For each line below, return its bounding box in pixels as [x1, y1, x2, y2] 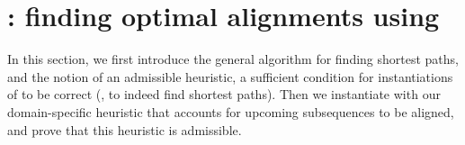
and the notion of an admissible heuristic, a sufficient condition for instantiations [7, 67, 453, 86]
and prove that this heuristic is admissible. [7, 120, 242, 139]
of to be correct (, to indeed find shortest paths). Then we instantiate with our [7, 85, 441, 104]
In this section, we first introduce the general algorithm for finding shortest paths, [7, 50, 459, 68]
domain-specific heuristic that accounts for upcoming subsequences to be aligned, [7, 102, 454, 121]
